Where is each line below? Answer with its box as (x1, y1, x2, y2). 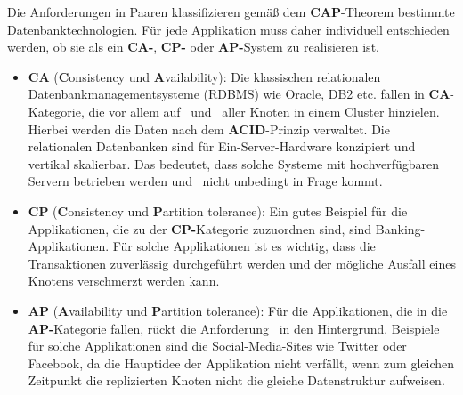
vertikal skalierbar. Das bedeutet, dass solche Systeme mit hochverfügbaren (28, 154, 440, 173)
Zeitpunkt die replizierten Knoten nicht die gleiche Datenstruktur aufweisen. (28, 371, 445, 390)
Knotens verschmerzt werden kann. (28, 271, 220, 290)
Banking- (375, 219, 426, 238)
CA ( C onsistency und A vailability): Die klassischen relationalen (28, 67, 381, 85)
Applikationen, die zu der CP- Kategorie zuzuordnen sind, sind (28, 219, 372, 238)
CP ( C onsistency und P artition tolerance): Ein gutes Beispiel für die (28, 201, 408, 220)
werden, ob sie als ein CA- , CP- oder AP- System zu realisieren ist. (7, 37, 379, 56)
